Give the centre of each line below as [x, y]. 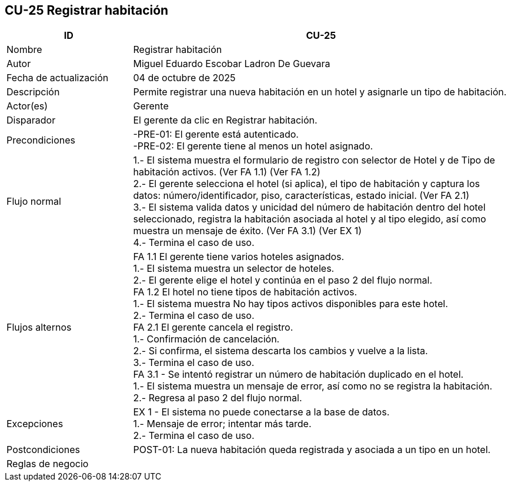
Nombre [24, 50]
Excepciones [35, 424]
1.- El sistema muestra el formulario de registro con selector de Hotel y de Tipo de [314, 160]
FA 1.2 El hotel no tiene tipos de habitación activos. [245, 292]
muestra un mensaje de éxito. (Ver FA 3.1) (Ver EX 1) [248, 231]
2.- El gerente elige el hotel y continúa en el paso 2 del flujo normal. [283, 280]
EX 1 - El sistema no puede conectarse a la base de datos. [261, 412]
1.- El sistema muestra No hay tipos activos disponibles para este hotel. [290, 304]
